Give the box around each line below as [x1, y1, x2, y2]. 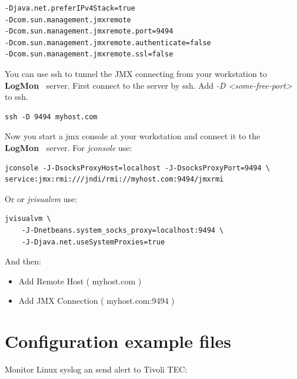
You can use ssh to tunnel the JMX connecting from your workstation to [5, 67, 267, 79]
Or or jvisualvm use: [5, 192, 78, 204]
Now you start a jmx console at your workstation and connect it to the [5, 130, 261, 142]
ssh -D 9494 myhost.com [5, 112, 98, 121]
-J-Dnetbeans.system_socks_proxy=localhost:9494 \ [21, 226, 224, 234]
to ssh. [5, 90, 28, 103]
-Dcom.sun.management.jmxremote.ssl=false [5, 50, 173, 59]
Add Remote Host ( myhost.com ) [18, 274, 142, 287]
